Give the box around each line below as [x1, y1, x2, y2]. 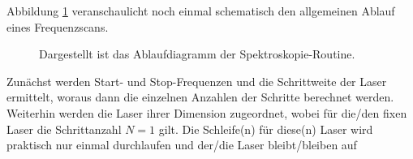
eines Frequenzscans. [6, 18, 109, 35]
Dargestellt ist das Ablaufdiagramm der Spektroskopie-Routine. [39, 45, 355, 62]
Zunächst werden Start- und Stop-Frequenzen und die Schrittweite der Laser [6, 72, 387, 89]
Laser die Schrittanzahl [6, 120, 122, 137]
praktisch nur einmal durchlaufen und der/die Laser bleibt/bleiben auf [6, 136, 357, 153]
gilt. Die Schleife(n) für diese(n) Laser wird [158, 120, 373, 137]
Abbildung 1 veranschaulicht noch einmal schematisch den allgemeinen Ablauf [6, 2, 395, 19]
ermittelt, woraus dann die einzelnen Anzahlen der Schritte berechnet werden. [6, 88, 394, 105]
